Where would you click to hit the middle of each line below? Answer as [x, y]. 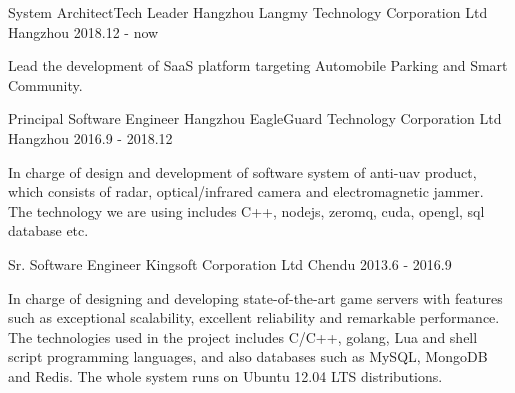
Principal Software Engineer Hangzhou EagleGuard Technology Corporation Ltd [255, 118]
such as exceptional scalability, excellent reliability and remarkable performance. [254, 317]
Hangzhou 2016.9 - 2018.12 [90, 137]
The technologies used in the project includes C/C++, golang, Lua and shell [243, 336]
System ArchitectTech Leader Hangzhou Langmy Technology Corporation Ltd [248, 12]
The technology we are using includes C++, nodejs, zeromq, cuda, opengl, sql [246, 210]
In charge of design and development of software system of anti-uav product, [242, 171]
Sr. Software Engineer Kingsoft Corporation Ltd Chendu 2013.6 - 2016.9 [230, 263]
